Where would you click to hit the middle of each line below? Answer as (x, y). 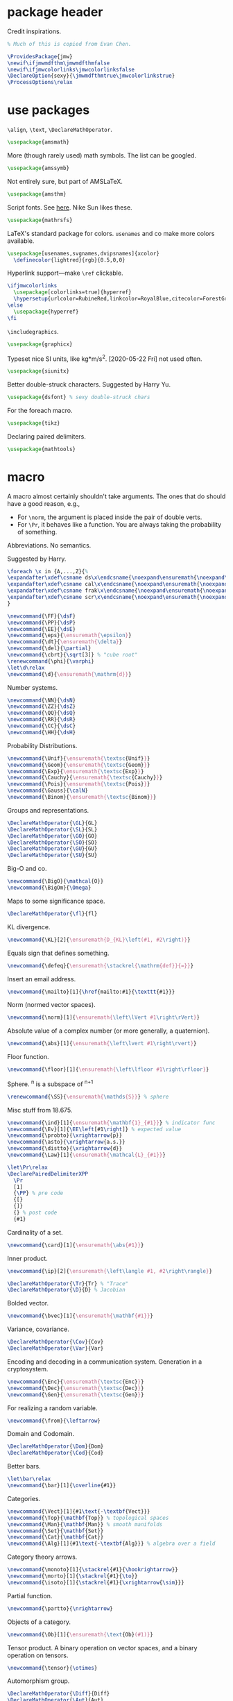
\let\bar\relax (29, 1479)
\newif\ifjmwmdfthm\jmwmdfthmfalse (59, 63)
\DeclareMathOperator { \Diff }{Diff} (59, 1694)
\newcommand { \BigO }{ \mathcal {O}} (55, 881)
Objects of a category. (39, 1622)
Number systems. (32, 687)
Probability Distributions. (42, 745)
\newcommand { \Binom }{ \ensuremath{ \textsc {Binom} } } (82, 797)
